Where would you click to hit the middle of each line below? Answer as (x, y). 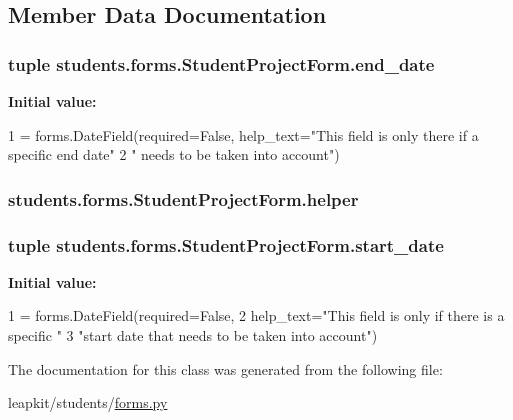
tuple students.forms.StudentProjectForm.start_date (226, 244)
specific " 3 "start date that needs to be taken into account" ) (193, 335)
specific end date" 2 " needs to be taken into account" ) (174, 154)
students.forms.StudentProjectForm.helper (183, 198)
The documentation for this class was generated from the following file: (225, 368)
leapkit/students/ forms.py (88, 402)
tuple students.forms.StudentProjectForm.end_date (221, 63)
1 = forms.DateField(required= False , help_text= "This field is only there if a (243, 134)
